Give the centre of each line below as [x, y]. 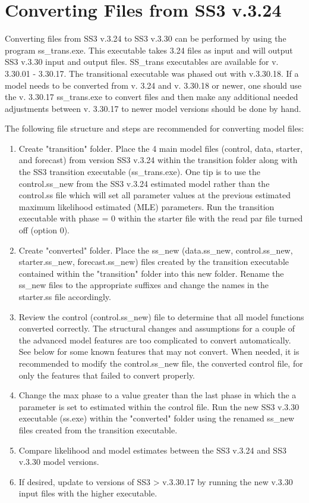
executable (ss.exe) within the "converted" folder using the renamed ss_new [157, 418]
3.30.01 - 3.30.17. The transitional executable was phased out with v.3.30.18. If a [152, 73]
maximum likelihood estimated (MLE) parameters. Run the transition [146, 206]
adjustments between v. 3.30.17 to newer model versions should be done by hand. [153, 108]
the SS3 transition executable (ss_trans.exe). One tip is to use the [139, 172]
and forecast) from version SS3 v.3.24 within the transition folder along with [158, 160]
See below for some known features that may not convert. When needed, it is [159, 352]
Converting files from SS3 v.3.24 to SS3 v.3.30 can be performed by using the [146, 38]
